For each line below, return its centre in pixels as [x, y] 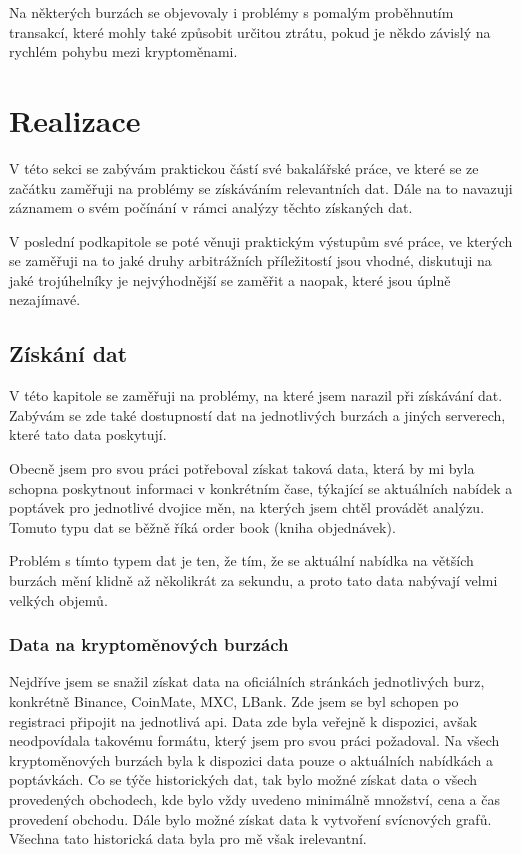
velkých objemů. [58, 599]
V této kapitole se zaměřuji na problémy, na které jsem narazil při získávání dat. [256, 395]
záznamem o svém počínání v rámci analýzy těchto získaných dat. [211, 207]
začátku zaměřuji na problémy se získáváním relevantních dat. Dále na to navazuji [261, 187]
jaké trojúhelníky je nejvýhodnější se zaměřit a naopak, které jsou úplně [230, 279]
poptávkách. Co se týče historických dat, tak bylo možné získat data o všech [243, 779]
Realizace [75, 119]
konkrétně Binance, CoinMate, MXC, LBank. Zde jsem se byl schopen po [234, 701]
